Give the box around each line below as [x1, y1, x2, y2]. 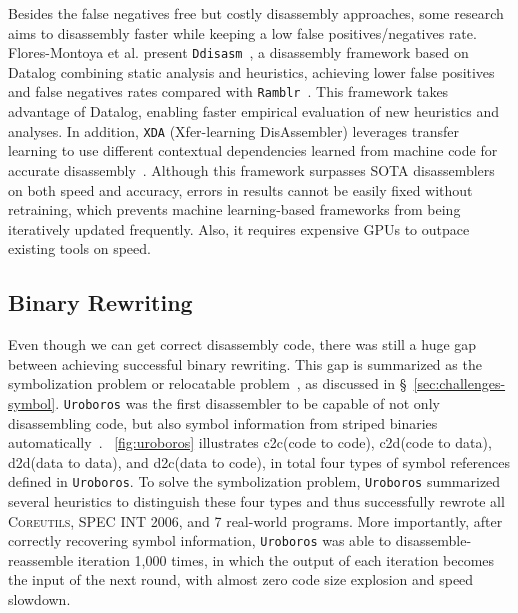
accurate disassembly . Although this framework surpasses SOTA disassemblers [8, 159, 495, 180]
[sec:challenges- [413, 373, 506, 394]
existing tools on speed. [8, 238, 151, 259]
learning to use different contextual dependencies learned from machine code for [8, 140, 498, 161]
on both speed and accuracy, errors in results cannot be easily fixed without [8, 179, 473, 200]
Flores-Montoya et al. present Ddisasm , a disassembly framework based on [8, 42, 469, 63]
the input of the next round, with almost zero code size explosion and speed [8, 569, 474, 590]
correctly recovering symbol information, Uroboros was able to [8, 530, 392, 551]
